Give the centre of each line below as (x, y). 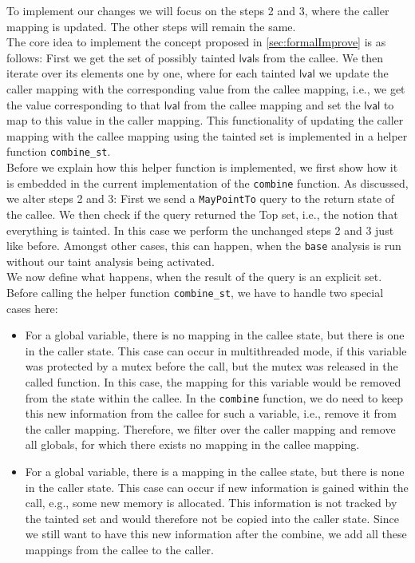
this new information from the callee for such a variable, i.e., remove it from (211, 413)
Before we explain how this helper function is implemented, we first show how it (202, 167)
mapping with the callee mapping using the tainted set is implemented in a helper (207, 135)
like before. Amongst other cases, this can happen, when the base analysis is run (204, 246)
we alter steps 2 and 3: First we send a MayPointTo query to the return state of (201, 198)
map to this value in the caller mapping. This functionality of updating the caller (205, 120)
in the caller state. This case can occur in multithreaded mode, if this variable (216, 350)
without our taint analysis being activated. (111, 261)
